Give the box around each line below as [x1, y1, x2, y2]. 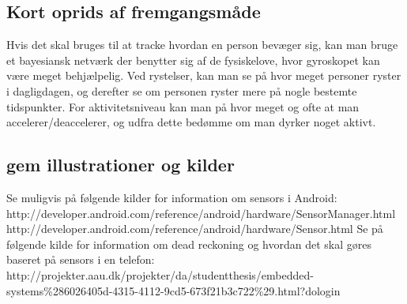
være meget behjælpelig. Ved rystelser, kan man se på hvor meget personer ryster [6, 67, 401, 84]
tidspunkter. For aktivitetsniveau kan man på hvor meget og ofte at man [6, 98, 360, 114]
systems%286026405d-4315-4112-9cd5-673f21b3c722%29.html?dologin [6, 282, 341, 298]
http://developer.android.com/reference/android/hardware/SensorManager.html [6, 205, 396, 221]
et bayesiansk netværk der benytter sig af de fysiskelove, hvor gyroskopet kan [6, 51, 380, 68]
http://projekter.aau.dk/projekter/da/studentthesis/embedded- [6, 266, 314, 283]
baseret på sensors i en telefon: [6, 251, 155, 268]
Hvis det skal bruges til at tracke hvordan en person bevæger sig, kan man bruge [6, 36, 398, 53]
